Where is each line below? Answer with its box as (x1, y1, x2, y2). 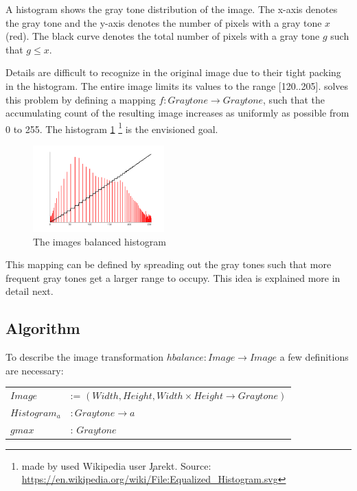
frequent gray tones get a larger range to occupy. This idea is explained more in (5, 270, 341, 285)
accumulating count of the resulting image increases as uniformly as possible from (5, 106, 349, 120)
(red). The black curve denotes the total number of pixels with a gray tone (5, 29, 320, 43)
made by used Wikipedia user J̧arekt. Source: (21, 458, 211, 472)
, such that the (263, 92, 325, 106)
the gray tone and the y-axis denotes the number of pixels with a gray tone (5, 15, 322, 29)
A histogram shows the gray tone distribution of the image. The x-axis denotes (5, 2, 338, 16)
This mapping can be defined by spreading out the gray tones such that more (5, 257, 332, 272)
